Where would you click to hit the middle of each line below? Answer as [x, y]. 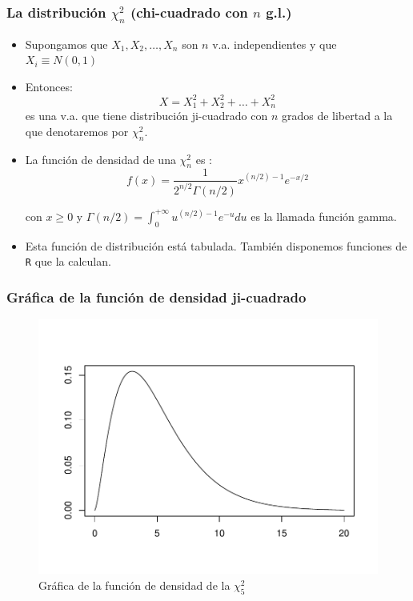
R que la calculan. [68, 261]
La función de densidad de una [100, 159]
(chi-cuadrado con [189, 12]
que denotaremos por [77, 131]
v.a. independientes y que [275, 44]
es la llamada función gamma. [324, 216]
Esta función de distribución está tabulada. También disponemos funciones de [216, 245]
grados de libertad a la [337, 116]
